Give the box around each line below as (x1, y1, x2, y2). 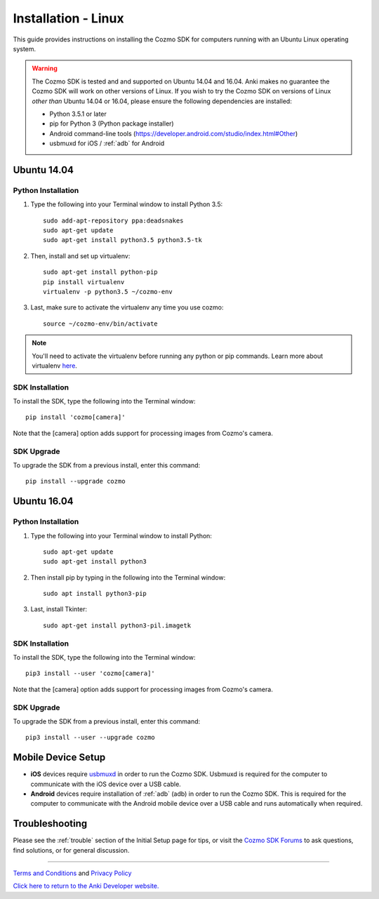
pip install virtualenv (43, 278, 125, 286)
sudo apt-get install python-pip (43, 268, 158, 277)
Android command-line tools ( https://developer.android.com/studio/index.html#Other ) (49, 129, 298, 138)
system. (13, 44, 36, 53)
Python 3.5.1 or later (49, 109, 107, 118)
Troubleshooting (13, 818, 88, 830)
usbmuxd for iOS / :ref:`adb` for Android (49, 139, 165, 147)
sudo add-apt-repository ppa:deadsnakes (43, 216, 184, 225)
